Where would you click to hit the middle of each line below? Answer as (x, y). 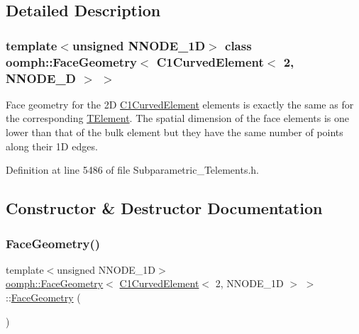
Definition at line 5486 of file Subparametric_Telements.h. (132, 170)
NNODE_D (41, 78)
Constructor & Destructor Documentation (164, 208)
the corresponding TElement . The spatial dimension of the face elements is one (178, 118)
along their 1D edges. (52, 146)
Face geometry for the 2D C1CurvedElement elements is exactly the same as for (180, 104)
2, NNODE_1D (249, 283)
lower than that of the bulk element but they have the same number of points (175, 132)
